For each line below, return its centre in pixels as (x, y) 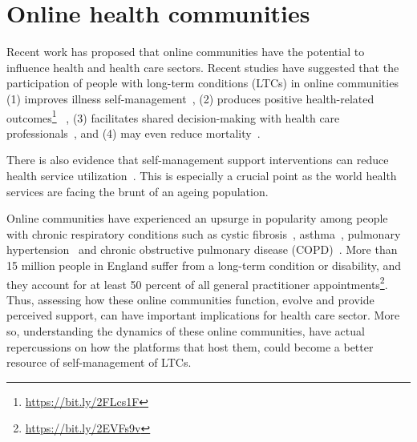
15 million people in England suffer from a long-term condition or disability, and (204, 265)
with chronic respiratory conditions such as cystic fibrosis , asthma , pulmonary (204, 233)
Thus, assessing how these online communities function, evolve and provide (190, 299)
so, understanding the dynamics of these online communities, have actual (186, 330)
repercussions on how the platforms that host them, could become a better (190, 346)
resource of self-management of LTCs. (99, 362)
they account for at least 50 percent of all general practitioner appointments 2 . (197, 283)
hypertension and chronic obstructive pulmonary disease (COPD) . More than (202, 249)
